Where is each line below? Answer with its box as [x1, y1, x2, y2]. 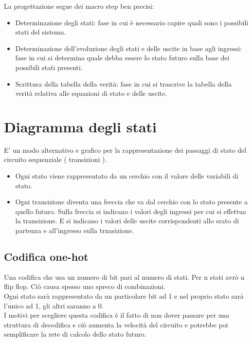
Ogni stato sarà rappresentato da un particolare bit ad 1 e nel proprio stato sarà [4, 291, 244, 301]
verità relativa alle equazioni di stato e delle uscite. [15, 88, 167, 98]
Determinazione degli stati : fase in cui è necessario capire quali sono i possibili [15, 17, 249, 27]
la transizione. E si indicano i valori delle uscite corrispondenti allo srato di [15, 216, 239, 226]
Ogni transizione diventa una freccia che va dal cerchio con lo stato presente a [15, 197, 248, 207]
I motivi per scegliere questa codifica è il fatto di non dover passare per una [4, 310, 230, 320]
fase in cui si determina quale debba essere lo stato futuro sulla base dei [15, 53, 230, 63]
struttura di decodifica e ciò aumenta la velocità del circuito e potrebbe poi [4, 319, 228, 329]
